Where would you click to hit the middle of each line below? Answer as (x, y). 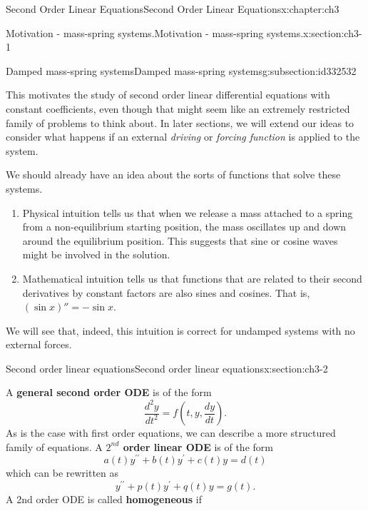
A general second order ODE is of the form (109, 392)
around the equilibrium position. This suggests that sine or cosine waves (180, 240)
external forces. (39, 344)
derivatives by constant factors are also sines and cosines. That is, (166, 292)
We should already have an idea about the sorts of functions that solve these (173, 174)
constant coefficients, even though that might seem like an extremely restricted (178, 108)
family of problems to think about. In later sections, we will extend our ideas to (180, 122)
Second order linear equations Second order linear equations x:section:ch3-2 (167, 368)
